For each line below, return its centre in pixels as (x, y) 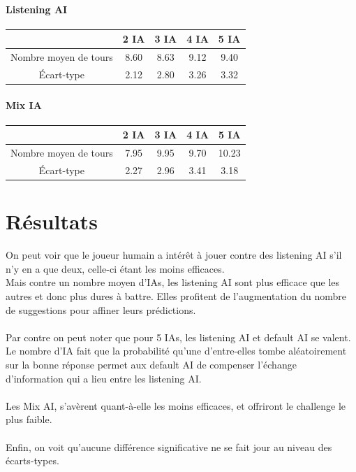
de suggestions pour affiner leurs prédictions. (101, 309)
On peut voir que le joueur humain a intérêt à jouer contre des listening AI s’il (174, 255)
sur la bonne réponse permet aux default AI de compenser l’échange (151, 365)
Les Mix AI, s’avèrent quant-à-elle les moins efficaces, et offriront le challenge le (176, 405)
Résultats (52, 221)
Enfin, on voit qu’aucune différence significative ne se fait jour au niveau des (169, 446)
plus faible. (29, 419)
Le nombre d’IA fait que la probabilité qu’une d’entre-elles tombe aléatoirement (176, 351)
